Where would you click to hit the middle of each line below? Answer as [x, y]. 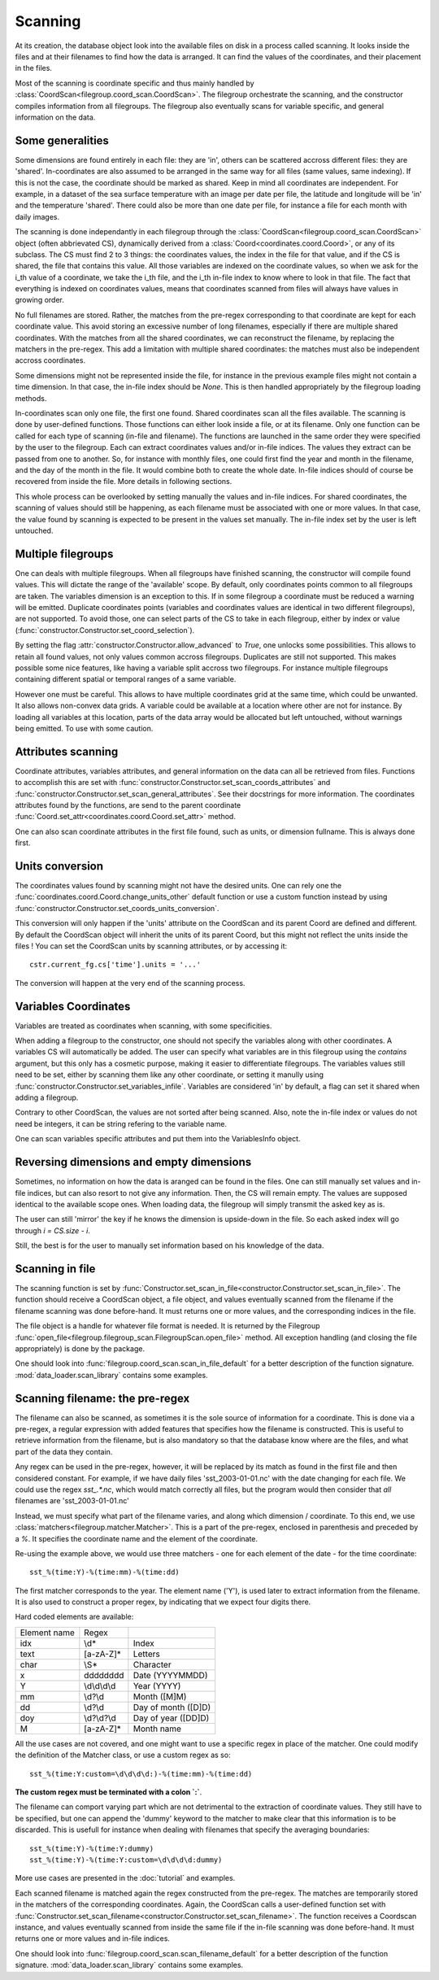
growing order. [40, 300]
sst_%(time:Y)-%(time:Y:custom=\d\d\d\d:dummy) [126, 1860]
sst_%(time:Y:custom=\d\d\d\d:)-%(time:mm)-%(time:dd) [141, 1774]
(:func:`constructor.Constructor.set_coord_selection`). [105, 630]
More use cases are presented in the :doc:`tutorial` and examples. [125, 1878]
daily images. [37, 216]
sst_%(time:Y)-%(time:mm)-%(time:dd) [105, 1572]
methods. [31, 398]
